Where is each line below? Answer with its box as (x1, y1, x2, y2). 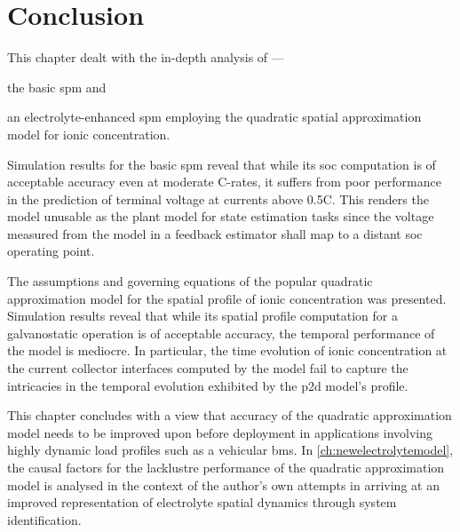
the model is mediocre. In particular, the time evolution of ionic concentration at (7, 341, 448, 360)
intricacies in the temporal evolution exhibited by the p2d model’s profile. (7, 376, 408, 394)
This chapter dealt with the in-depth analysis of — (7, 48, 284, 67)
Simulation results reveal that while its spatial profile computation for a (7, 306, 398, 325)
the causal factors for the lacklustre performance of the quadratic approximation (7, 458, 445, 476)
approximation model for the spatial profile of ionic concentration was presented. (7, 289, 447, 307)
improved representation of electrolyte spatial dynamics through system (7, 493, 397, 512)
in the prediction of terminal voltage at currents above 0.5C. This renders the (7, 189, 429, 208)
